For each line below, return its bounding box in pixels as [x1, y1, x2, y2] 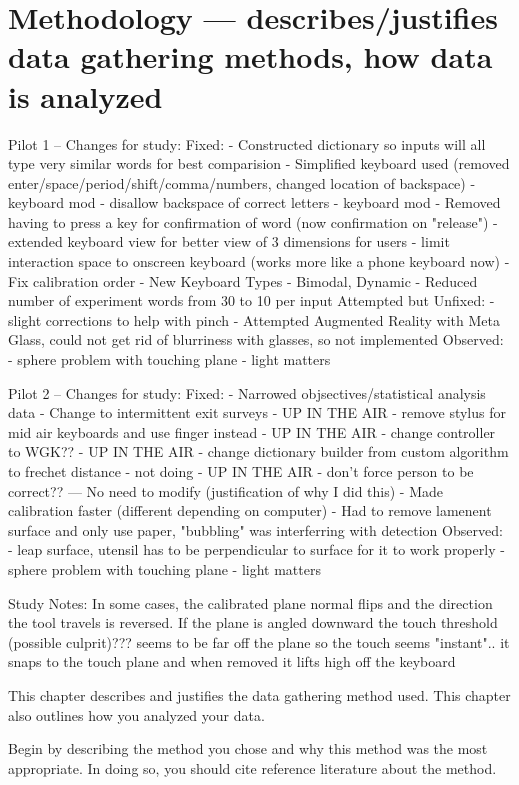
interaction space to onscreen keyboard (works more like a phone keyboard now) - [8, 251, 510, 272]
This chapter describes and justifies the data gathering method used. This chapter [8, 684, 511, 705]
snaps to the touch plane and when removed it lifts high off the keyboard [8, 651, 456, 672]
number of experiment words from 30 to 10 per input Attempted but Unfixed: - [8, 290, 495, 311]
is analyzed [8, 75, 163, 116]
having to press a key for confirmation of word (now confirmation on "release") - [8, 211, 498, 232]
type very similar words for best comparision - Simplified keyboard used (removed [8, 153, 510, 174]
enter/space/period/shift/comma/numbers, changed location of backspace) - [8, 172, 476, 193]
